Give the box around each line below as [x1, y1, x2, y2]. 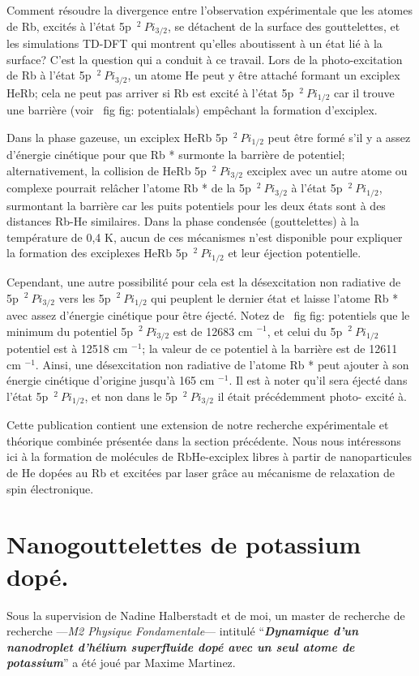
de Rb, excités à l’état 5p [6, 17, 131, 34]
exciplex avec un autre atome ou [246, 161, 408, 179]
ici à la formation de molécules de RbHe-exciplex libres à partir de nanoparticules [6, 448, 412, 465]
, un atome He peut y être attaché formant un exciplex [127, 67, 400, 84]
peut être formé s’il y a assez [267, 128, 411, 145]
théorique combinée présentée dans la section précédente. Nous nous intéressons [6, 432, 401, 449]
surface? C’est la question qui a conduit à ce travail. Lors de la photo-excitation [6, 50, 403, 67]
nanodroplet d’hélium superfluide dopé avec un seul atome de [6, 638, 355, 655]
